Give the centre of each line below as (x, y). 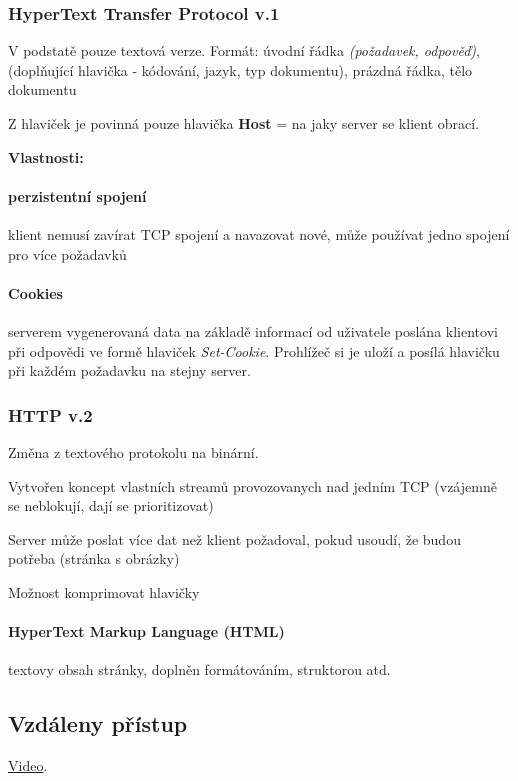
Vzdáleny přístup (98, 723)
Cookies (35, 292)
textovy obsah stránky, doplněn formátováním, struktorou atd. (199, 669)
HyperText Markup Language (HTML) (146, 631)
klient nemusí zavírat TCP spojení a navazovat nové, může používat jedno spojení (259, 233)
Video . (28, 765)
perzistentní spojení (77, 195)
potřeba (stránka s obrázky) (94, 558)
